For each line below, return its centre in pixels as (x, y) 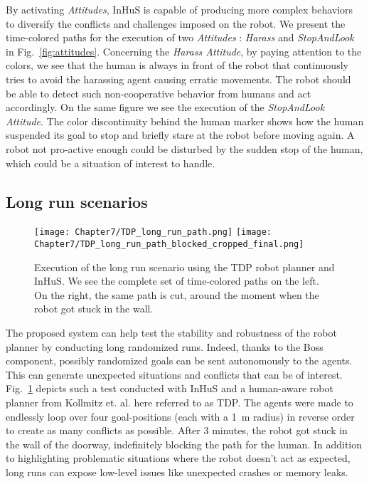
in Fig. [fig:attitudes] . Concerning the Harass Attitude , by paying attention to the (184, 51)
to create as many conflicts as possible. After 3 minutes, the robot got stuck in (177, 430)
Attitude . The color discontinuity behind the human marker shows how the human (185, 121)
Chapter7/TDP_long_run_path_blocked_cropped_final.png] (169, 244)
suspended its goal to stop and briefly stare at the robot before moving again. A (180, 135)
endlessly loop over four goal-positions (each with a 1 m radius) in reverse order (180, 416)
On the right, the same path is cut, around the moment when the (177, 294)
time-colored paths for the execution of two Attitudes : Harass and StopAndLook (180, 37)
